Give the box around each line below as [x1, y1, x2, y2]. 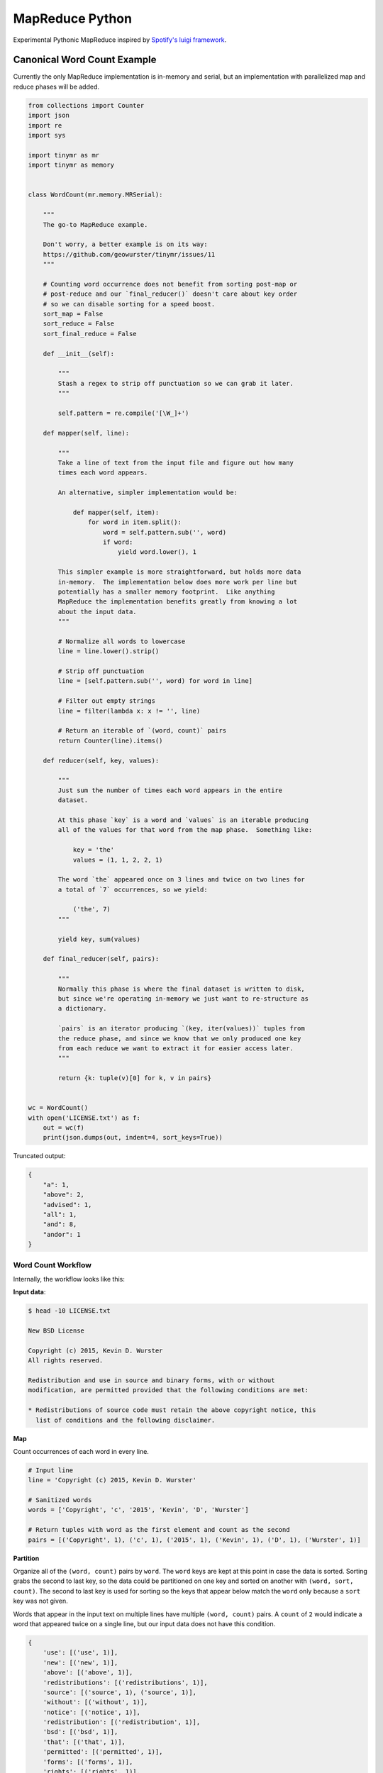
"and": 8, [43, 1221, 77, 1228]
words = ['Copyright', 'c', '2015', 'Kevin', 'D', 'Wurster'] [28, 1506, 249, 1514]
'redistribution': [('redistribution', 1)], [43, 1718, 201, 1726]
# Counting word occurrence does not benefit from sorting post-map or [43, 280, 298, 288]
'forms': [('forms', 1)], [43, 1757, 133, 1766]
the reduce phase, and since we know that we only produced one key [57, 1034, 301, 1043]
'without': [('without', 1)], [43, 1699, 148, 1706]
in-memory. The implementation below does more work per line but [57, 578, 298, 586]
